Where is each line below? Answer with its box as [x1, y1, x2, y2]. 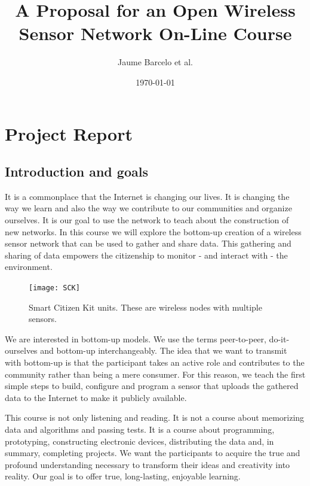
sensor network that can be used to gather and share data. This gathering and [5, 237, 291, 250]
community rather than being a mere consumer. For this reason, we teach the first [5, 367, 306, 380]
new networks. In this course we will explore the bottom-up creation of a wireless [5, 225, 302, 238]
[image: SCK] [29, 284, 80, 293]
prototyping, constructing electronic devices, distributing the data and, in [5, 435, 274, 447]
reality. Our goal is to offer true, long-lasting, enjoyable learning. [5, 470, 241, 482]
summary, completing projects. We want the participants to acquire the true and [5, 446, 300, 459]
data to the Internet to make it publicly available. [5, 391, 187, 403]
